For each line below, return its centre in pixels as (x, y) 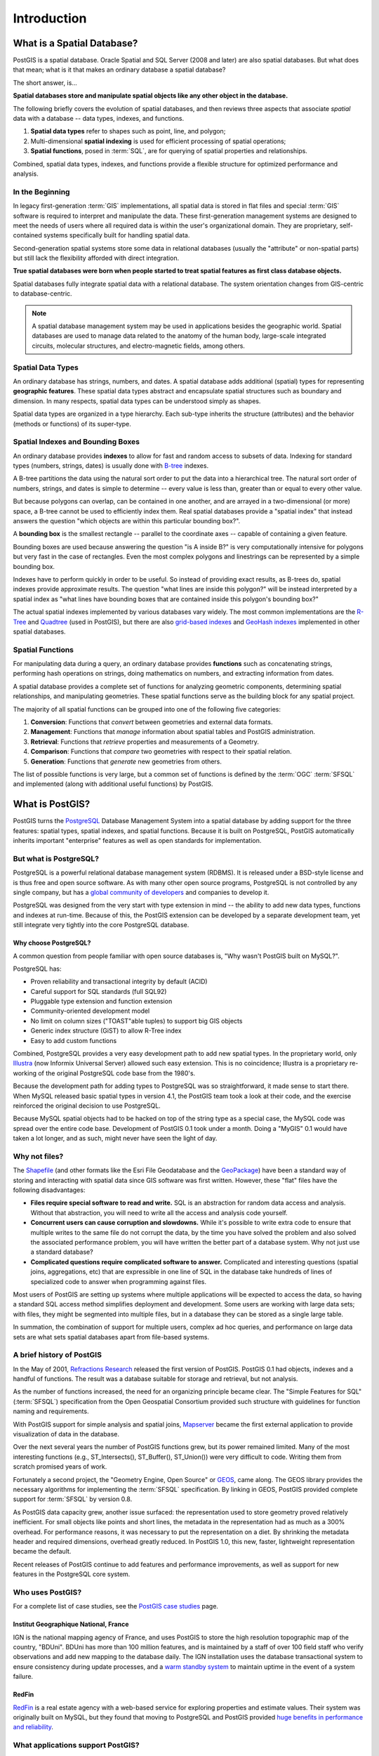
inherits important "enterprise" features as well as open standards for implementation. (137, 841)
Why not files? (38, 1156)
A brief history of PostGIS (57, 1355)
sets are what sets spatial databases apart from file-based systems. (111, 1337)
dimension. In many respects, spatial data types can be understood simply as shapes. (137, 401)
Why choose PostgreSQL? (52, 943)
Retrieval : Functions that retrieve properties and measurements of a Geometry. (145, 742)
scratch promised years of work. (60, 1467)
